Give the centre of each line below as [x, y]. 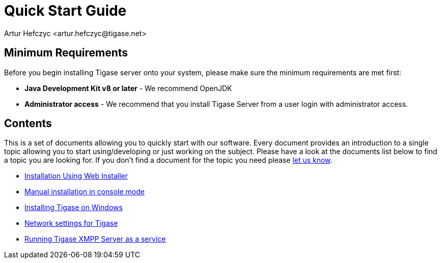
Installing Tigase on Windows [74, 208]
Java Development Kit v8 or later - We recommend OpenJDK [128, 88]
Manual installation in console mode [85, 192]
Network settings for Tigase [71, 223]
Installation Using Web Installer [76, 176]
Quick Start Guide [65, 11]
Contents [28, 124]
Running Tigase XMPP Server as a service [95, 239]
